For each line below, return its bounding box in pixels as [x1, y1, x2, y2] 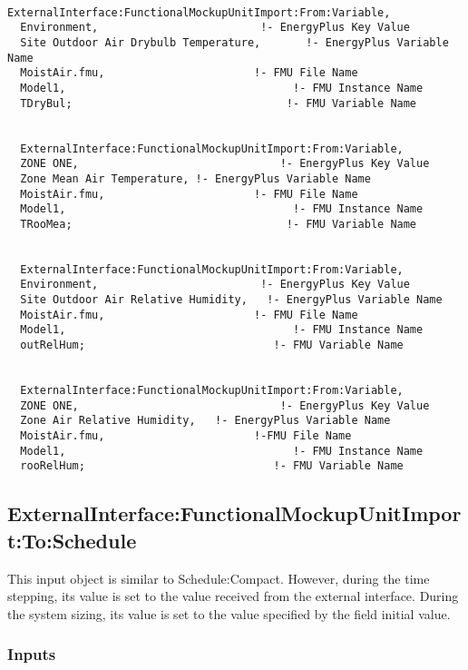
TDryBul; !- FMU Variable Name [20, 96, 417, 110]
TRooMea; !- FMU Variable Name [20, 217, 417, 231]
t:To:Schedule [7, 526, 137, 554]
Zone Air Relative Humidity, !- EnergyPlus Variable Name [20, 414, 391, 428]
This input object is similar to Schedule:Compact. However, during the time [7, 568, 430, 587]
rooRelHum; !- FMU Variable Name [20, 459, 404, 473]
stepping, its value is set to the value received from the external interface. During [7, 586, 459, 606]
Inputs [7, 643, 56, 665]
